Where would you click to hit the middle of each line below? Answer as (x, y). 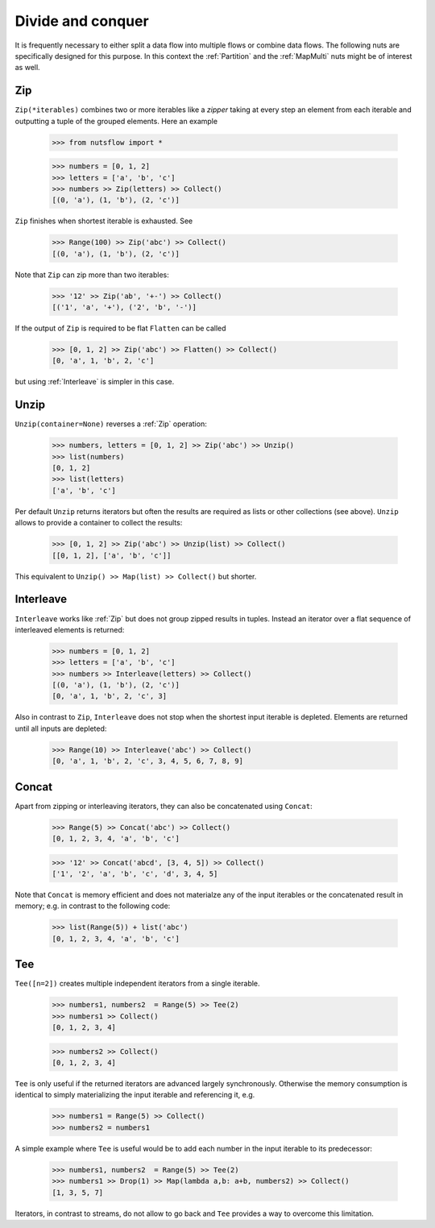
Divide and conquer (82, 21)
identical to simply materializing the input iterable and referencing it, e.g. (135, 1095)
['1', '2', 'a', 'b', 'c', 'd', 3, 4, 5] (135, 874)
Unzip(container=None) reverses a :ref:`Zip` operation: (111, 424)
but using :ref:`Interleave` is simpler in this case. (95, 382)
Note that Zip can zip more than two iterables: (92, 275)
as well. (27, 68)
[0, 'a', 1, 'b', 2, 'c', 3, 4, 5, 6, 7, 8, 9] (147, 761)
